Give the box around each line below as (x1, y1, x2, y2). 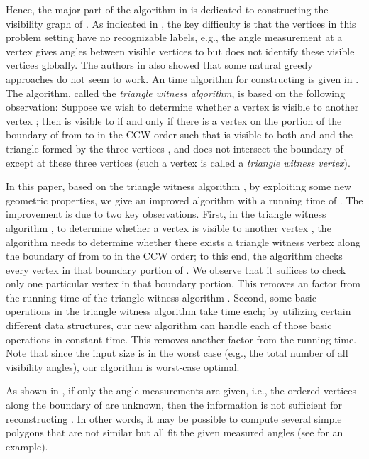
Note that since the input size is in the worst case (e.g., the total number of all (6, 345, 348, 360)
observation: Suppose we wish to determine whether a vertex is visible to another (6, 99, 359, 114)
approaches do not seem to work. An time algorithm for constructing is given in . (6, 71, 359, 86)
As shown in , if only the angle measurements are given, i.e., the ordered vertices (6, 383, 357, 398)
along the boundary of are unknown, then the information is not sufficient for (6, 397, 343, 412)
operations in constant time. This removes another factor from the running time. (6, 331, 357, 346)
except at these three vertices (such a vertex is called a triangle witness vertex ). (6, 155, 351, 170)
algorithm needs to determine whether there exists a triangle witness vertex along (6, 234, 360, 249)
